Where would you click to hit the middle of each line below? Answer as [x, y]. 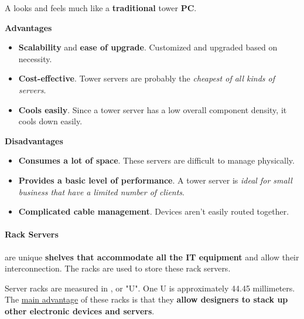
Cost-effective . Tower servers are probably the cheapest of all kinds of [147, 78]
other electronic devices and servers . [80, 310]
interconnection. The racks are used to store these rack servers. [118, 268]
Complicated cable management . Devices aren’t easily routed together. [154, 211]
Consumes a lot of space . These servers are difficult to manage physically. [156, 160]
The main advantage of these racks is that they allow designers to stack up [146, 299]
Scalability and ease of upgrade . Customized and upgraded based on [148, 47]
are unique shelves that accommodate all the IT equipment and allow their [152, 257]
